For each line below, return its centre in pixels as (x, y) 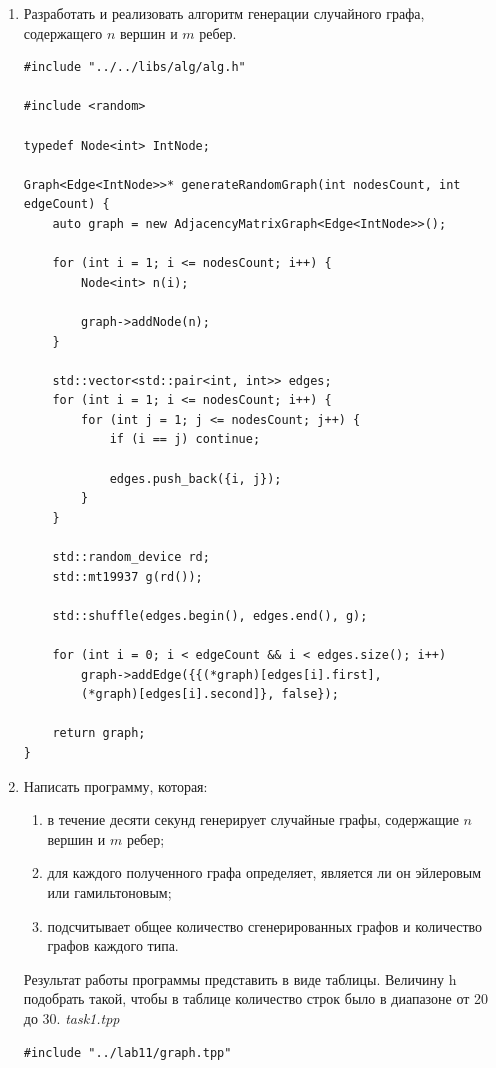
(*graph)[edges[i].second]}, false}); (210, 694)
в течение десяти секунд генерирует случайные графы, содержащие (253, 819)
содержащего (63, 32)
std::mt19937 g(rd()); (127, 576)
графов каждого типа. (113, 945)
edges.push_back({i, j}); (195, 478)
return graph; (99, 733)
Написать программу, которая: (115, 785)
